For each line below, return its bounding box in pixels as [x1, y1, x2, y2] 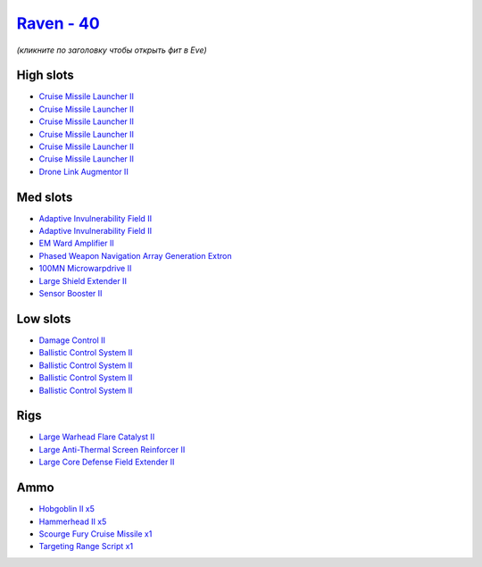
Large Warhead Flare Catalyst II [38, 431, 155, 442]
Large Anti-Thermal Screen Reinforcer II [38, 444, 186, 454]
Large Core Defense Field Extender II [38, 456, 175, 468]
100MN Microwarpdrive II [38, 263, 132, 274]
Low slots [16, 311, 71, 326]
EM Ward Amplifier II [38, 238, 115, 249]
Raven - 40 [16, 13, 100, 33]
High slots [16, 68, 75, 83]
